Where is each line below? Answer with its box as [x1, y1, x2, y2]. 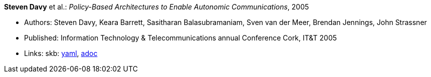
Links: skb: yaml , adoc [24, 49, 98, 57]
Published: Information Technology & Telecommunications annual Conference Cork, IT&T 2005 [24, 33, 337, 42]
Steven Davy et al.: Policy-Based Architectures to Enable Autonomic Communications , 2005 [4, 2, 309, 11]
